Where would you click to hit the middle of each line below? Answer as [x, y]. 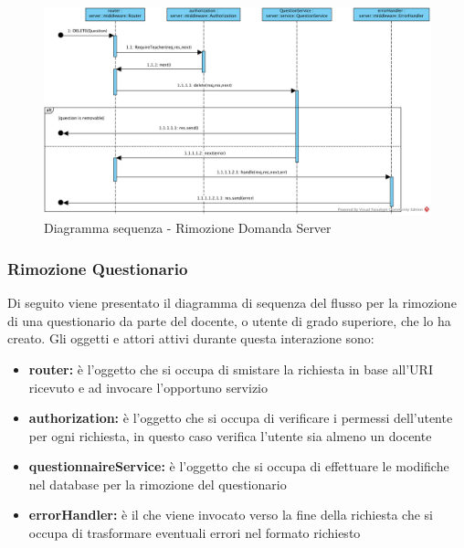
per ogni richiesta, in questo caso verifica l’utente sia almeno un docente [230, 435]
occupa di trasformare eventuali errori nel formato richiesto [195, 533]
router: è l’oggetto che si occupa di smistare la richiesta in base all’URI [231, 369]
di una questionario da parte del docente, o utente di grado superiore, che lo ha [229, 320]
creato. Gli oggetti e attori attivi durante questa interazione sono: [191, 338]
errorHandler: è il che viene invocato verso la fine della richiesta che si [231, 515]
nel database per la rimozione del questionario [158, 484]
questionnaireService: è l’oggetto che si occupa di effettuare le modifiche [239, 466]
